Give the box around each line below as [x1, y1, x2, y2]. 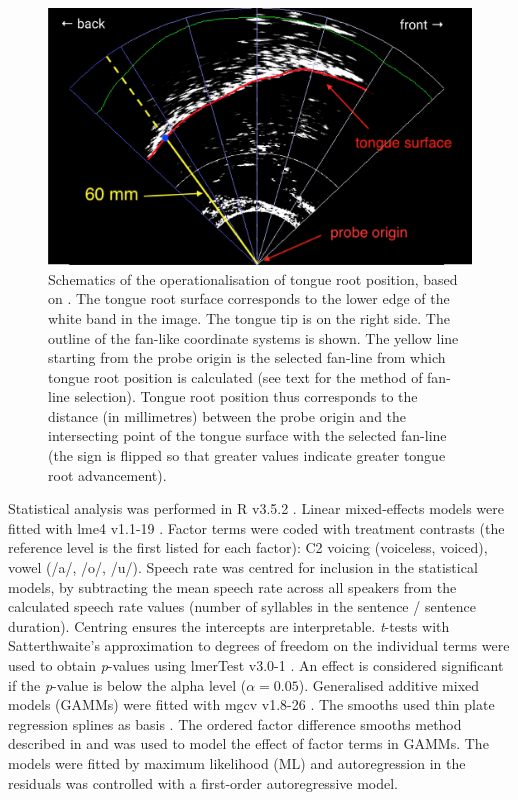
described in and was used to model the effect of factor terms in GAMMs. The [8, 733, 489, 754]
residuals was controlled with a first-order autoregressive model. [8, 772, 398, 793]
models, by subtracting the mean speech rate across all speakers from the [8, 576, 457, 597]
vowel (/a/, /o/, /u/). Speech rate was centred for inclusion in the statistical [8, 557, 478, 578]
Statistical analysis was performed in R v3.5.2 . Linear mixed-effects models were [8, 498, 505, 519]
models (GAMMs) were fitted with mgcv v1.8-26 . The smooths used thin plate [8, 694, 495, 715]
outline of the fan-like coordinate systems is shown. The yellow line [48, 327, 459, 348]
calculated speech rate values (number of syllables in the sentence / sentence [8, 596, 476, 617]
